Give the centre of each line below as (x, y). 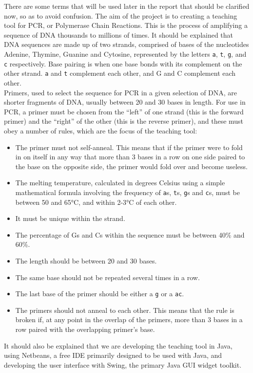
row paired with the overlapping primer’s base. (85, 329)
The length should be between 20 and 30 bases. (86, 260)
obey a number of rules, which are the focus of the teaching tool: (101, 130)
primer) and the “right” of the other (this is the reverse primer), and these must (124, 121)
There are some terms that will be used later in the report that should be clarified (127, 6)
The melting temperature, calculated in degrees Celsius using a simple (120, 183)
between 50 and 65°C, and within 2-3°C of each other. (96, 202)
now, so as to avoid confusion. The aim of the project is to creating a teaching (121, 15)
